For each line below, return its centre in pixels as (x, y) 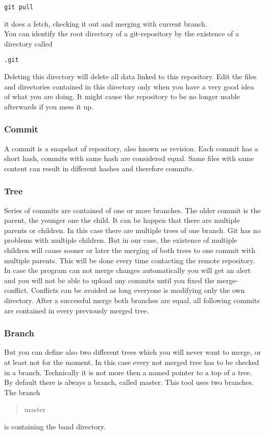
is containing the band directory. (55, 426)
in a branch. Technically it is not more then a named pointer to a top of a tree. (128, 372)
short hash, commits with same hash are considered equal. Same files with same (129, 158)
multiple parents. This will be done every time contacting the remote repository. (130, 260)
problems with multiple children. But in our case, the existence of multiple (121, 240)
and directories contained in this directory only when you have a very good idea (129, 86)
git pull (19, 7)
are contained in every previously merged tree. (77, 310)
